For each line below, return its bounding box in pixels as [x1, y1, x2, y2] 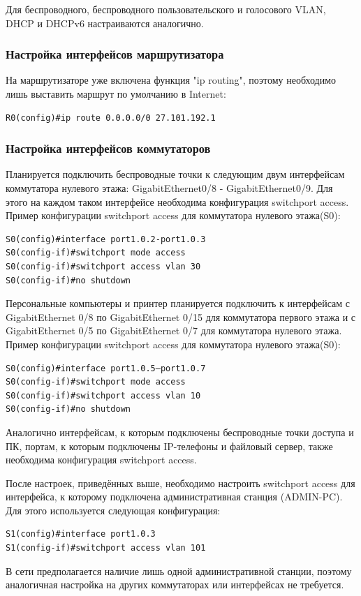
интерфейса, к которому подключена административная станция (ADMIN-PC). [6, 489, 343, 504]
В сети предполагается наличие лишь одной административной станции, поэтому [6, 563, 352, 578]
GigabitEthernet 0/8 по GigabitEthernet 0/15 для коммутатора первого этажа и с [6, 309, 356, 324]
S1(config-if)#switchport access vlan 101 [6, 543, 206, 553]
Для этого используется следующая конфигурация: [6, 502, 221, 517]
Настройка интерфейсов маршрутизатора [6, 45, 224, 63]
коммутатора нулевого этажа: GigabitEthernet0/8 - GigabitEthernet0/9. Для [6, 181, 333, 195]
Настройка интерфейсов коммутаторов [6, 140, 211, 157]
